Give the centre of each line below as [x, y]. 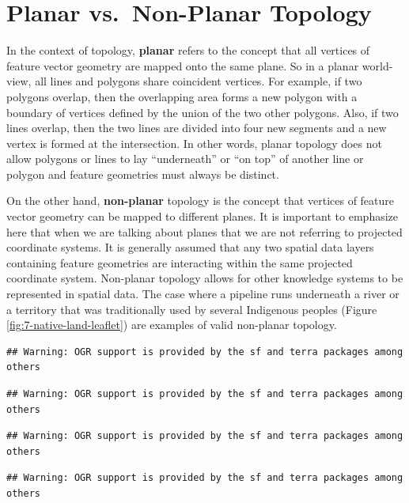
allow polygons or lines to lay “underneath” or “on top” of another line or [185, 159]
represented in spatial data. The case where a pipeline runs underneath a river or [203, 294]
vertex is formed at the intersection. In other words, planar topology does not [194, 143]
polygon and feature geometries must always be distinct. [143, 174]
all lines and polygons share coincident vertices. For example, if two [199, 81]
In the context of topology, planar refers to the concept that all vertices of [188, 50]
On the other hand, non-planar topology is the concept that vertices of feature [201, 200]
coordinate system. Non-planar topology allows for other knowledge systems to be [205, 278]
